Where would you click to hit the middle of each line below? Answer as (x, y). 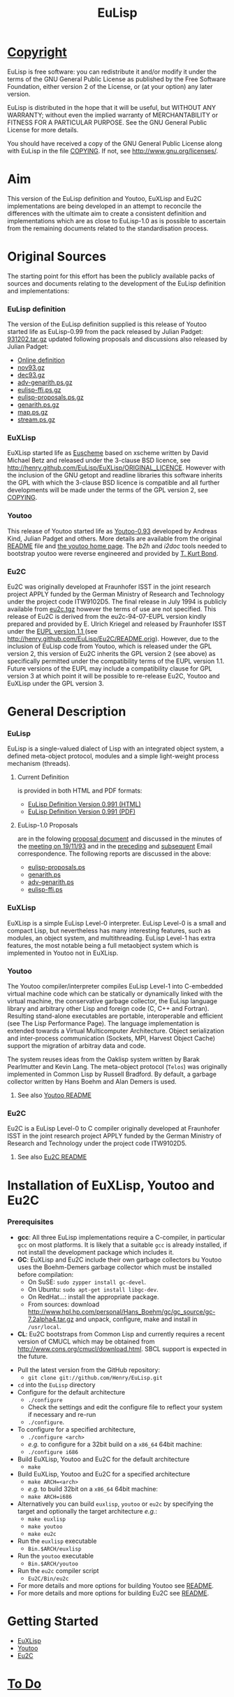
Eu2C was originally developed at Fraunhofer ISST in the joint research (109, 587)
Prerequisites (30, 1222)
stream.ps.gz (36, 420)
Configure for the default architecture (71, 1392)
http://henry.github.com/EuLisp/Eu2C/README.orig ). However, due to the (113, 639)
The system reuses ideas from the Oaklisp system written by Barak (104, 1059)
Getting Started (53, 1621)
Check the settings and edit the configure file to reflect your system (125, 1407)
